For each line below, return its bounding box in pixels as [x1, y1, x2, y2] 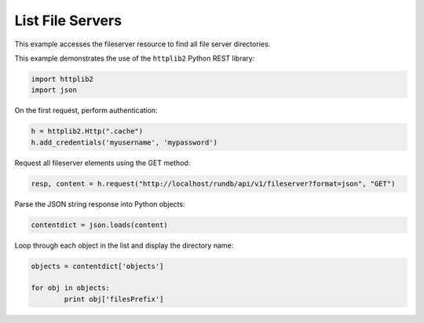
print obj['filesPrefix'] [64, 295, 164, 303]
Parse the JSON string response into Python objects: [14, 199, 185, 208]
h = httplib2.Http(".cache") [31, 127, 144, 136]
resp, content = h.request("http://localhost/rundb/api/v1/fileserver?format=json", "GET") [31, 179, 396, 188]
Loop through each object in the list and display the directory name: [14, 240, 234, 250]
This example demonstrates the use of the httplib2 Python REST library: [14, 53, 255, 63]
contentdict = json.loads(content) [31, 220, 168, 229]
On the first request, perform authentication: [14, 106, 158, 116]
